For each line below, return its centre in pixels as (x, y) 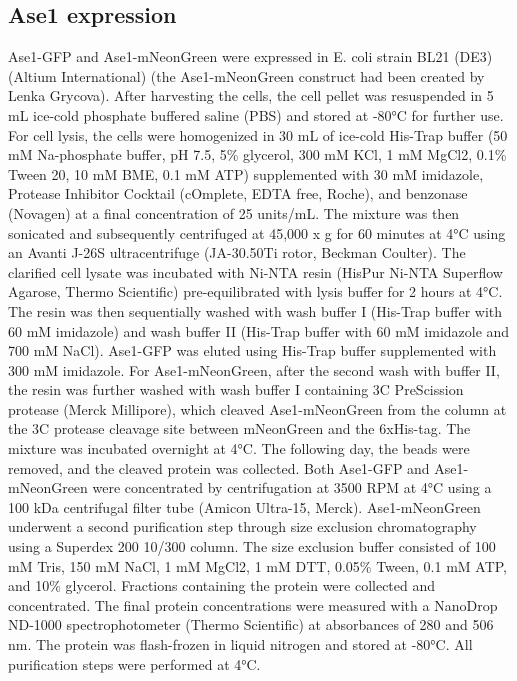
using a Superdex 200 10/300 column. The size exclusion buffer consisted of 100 (252, 546)
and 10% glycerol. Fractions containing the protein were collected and (222, 585)
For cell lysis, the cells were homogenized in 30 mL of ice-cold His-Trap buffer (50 (258, 134)
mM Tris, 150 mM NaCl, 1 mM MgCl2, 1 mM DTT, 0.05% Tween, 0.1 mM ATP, (258, 565)
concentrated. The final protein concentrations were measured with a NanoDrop (253, 604)
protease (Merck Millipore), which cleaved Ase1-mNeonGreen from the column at (257, 408)
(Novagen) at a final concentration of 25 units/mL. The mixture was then (234, 212)
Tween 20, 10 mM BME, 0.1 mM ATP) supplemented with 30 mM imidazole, (246, 173)
